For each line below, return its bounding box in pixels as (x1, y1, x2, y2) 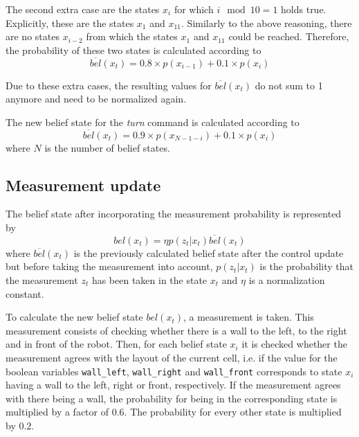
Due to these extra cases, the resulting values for (6, 78, 212, 92)
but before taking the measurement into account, (6, 259, 213, 274)
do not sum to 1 (255, 78, 323, 92)
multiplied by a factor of (6, 404, 109, 419)
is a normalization (248, 272, 325, 287)
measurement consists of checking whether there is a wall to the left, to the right (6, 323, 347, 337)
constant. (6, 286, 44, 301)
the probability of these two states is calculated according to (6, 42, 261, 57)
